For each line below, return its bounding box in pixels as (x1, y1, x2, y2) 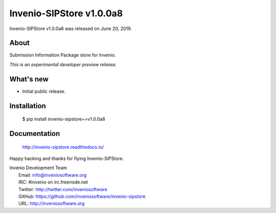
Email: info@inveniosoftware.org (18, 172, 87, 178)
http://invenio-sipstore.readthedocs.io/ (22, 144, 104, 150)
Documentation (9, 129, 60, 138)
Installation (9, 101, 46, 110)
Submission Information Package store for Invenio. (9, 52, 116, 58)
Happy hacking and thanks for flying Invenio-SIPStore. (9, 155, 124, 162)
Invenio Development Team (9, 165, 67, 171)
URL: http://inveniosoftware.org (18, 200, 85, 206)
